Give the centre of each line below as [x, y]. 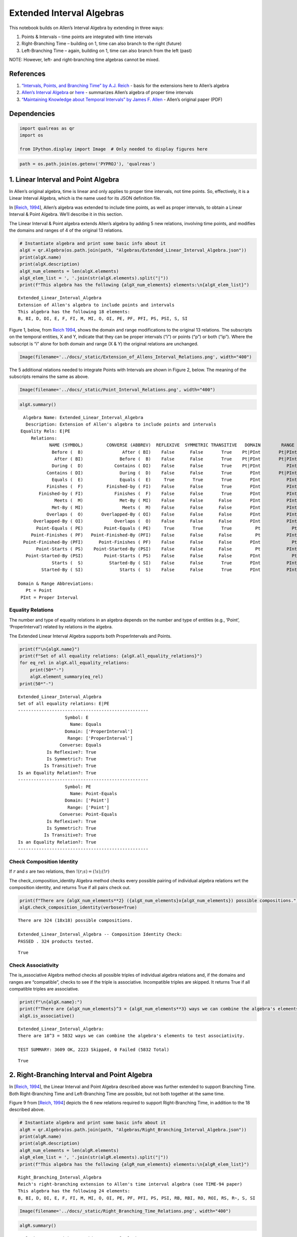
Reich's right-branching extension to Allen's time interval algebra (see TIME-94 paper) [130, 1184]
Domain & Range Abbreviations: [56, 583]
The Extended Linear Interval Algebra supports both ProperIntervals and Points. [90, 636]
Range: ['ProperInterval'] [100, 738]
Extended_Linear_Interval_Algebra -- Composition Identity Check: [100, 934]
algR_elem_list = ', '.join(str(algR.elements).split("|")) [94, 1157]
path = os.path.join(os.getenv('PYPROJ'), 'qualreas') [87, 164]
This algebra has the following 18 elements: [74, 312]
